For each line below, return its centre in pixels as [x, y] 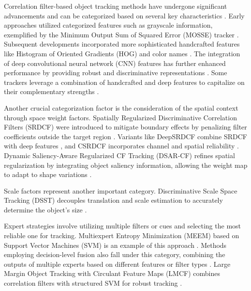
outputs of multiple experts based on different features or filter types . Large [117, 264]
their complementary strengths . [52, 91]
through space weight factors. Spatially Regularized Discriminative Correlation [120, 117]
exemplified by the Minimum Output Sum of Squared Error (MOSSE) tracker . [121, 34]
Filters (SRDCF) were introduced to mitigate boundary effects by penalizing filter [125, 127]
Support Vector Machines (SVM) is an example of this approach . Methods [115, 245]
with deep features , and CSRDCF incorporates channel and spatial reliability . [121, 146]
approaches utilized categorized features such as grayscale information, [108, 25]
